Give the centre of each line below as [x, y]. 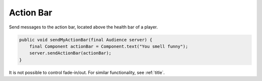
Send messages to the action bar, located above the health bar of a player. [83, 27]
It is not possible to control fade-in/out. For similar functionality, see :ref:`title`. [87, 72]
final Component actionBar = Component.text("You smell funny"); [109, 46]
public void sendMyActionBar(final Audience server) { [86, 40]
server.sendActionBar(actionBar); [70, 53]
